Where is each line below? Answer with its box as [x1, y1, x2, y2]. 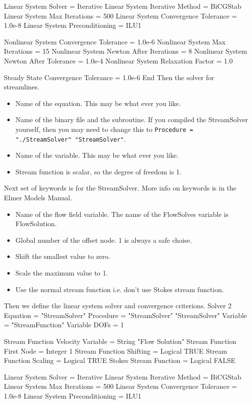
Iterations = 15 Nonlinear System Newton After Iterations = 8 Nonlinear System [4, 46, 247, 56]
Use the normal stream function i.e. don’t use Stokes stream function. [15, 284, 224, 294]
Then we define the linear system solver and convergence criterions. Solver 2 [4, 300, 231, 311]
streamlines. [4, 82, 40, 92]
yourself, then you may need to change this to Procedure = [15, 124, 193, 134]
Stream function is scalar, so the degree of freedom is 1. [15, 166, 182, 176]
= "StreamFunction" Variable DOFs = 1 [4, 319, 124, 330]
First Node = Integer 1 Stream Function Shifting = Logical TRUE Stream [4, 345, 228, 356]
